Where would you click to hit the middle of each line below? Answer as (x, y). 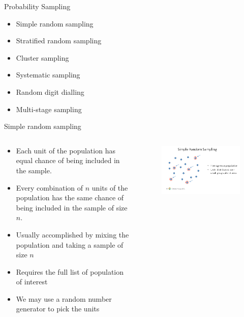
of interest (32, 282)
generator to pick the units (58, 309)
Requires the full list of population (70, 271)
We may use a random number (64, 298)
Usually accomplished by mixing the (72, 234)
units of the (110, 187)
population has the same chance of (70, 197)
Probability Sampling (37, 6)
